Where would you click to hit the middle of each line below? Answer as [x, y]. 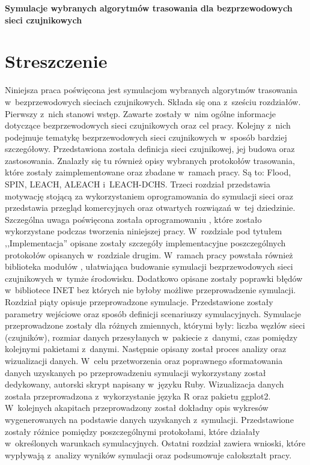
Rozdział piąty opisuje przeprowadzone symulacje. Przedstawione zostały [139, 302]
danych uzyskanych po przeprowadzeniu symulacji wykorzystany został [135, 372]
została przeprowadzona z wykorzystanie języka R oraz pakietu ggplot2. [138, 396]
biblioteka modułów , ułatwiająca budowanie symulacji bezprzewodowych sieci [149, 266]
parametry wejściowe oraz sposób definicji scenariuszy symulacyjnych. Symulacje [153, 313]
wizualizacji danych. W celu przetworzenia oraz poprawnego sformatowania [144, 360]
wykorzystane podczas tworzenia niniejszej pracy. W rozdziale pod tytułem [144, 231]
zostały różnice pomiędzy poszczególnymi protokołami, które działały [132, 431]
